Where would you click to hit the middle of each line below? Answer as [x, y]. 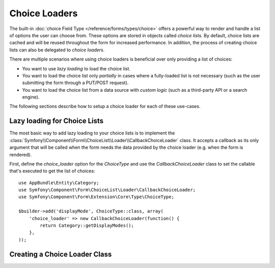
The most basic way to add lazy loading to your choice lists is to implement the [92, 133]
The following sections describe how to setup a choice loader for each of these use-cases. [105, 106]
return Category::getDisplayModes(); [87, 226]
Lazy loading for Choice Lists [57, 121]
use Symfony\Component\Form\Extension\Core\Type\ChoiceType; [96, 197]
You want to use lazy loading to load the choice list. [76, 68]
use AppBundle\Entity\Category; [59, 183]
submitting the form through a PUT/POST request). [75, 83]
